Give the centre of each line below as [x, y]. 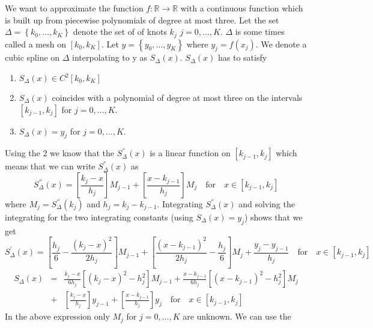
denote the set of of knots [120, 32]
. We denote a [281, 44]
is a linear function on [190, 153]
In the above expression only [57, 316]
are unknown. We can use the [237, 316]
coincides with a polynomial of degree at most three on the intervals [177, 98]
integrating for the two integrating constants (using [99, 217]
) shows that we [273, 217]
